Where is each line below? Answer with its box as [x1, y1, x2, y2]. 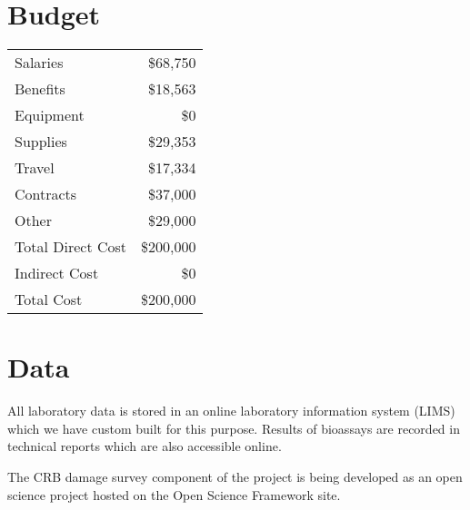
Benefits [15, 78, 65, 100]
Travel [15, 157, 55, 179]
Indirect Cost [15, 262, 99, 284]
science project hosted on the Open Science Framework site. [7, 485, 341, 504]
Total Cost [15, 289, 83, 310]
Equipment [15, 104, 85, 126]
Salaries [15, 52, 64, 74]
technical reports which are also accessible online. [7, 436, 282, 456]
